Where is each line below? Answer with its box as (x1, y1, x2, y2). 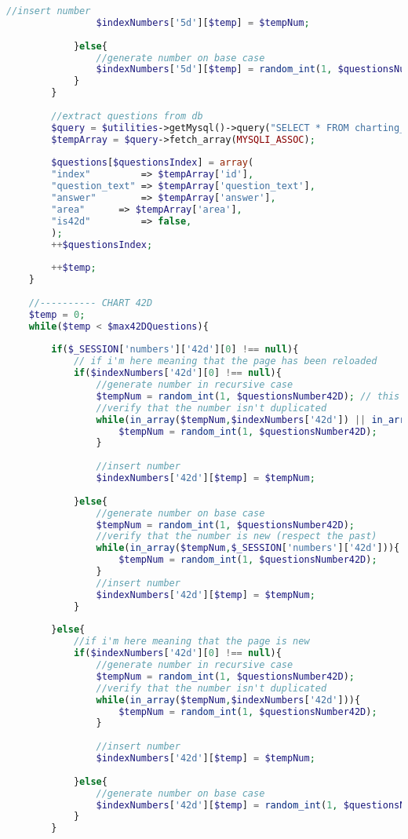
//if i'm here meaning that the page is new (73, 636, 310, 647)
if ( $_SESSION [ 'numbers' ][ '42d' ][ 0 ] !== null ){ (51, 344, 299, 356)
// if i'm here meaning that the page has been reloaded (73, 356, 377, 367)
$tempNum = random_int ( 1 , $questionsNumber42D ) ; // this (96, 390, 400, 402)
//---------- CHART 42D (28, 297, 153, 308)
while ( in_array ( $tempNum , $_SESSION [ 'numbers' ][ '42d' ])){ (96, 542, 400, 554)
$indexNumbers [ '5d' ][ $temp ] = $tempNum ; (96, 16, 310, 28)
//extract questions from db (51, 110, 203, 122)
